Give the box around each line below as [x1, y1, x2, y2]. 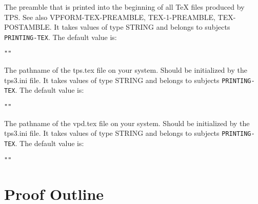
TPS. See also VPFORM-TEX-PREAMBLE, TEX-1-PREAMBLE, [4, 11, 215, 22]
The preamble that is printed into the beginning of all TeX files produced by [4, 2, 245, 12]
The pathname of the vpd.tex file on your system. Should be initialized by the [4, 117, 250, 128]
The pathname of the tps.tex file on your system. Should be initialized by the [4, 65, 247, 75]
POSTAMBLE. [4, 22, 52, 32]
